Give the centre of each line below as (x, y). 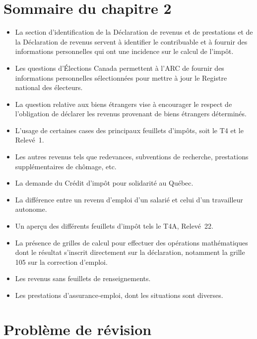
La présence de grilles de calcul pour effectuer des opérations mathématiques (131, 242)
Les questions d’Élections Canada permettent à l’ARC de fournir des (120, 68)
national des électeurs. (49, 87)
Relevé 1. (30, 140)
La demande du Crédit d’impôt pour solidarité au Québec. (104, 183)
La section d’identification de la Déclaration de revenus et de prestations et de (134, 32)
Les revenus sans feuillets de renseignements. (83, 278)
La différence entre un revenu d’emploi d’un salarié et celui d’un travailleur (129, 199)
